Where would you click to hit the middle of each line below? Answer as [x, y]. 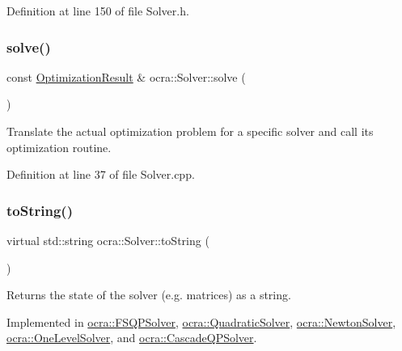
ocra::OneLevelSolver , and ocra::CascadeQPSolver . [132, 338]
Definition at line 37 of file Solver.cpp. [101, 174]
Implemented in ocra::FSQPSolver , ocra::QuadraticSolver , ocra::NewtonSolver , [201, 321]
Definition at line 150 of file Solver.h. [98, 11]
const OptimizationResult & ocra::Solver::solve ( [126, 76]
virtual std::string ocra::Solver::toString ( [108, 240]
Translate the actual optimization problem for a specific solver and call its [190, 131]
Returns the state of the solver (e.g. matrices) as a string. [149, 295]
